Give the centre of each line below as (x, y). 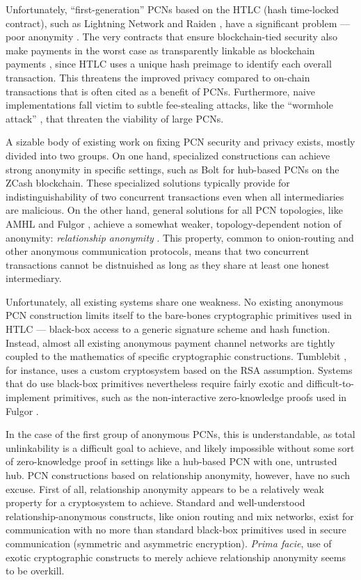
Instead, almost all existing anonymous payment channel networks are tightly (170, 342)
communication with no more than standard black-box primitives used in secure (176, 530)
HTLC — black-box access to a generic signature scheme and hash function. (168, 329)
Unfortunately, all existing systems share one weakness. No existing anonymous (175, 301)
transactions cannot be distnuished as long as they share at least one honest (168, 264)
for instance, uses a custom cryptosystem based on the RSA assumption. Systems (179, 369)
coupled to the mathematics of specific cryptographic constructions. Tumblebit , (176, 356)
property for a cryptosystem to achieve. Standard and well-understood (155, 502)
